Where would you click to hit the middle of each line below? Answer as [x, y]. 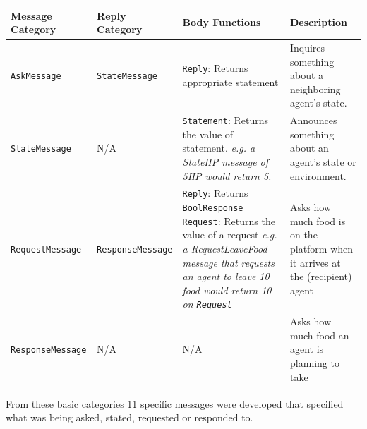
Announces [313, 120]
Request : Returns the [229, 220]
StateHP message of [225, 162]
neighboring [315, 89]
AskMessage [36, 77]
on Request [207, 304]
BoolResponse [213, 209]
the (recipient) [321, 276]
